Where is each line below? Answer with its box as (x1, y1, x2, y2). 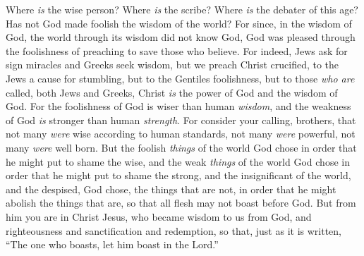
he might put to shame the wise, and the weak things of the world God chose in (6, 154, 350, 169)
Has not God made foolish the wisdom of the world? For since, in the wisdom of (6, 16, 352, 30)
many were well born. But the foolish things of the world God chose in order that (6, 140, 357, 154)
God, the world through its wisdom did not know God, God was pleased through (6, 30, 356, 44)
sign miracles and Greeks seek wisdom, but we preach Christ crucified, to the (6, 57, 339, 72)
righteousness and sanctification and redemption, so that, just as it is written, (6, 223, 341, 238)
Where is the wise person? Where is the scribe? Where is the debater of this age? (6, 2, 358, 16)
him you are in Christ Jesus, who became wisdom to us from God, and (6, 209, 312, 224)
